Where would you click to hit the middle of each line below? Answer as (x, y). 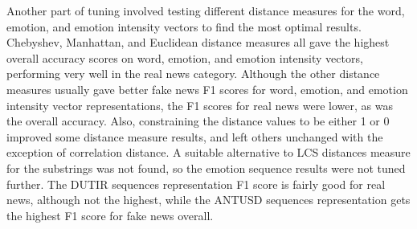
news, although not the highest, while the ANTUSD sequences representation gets (208, 200)
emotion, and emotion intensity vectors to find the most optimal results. (184, 26)
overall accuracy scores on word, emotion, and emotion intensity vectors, (185, 57)
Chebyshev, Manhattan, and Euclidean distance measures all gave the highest (198, 42)
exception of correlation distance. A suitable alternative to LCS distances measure (208, 152)
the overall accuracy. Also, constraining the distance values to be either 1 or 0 (198, 121)
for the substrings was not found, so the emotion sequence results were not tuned (206, 168)
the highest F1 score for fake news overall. (110, 215)
